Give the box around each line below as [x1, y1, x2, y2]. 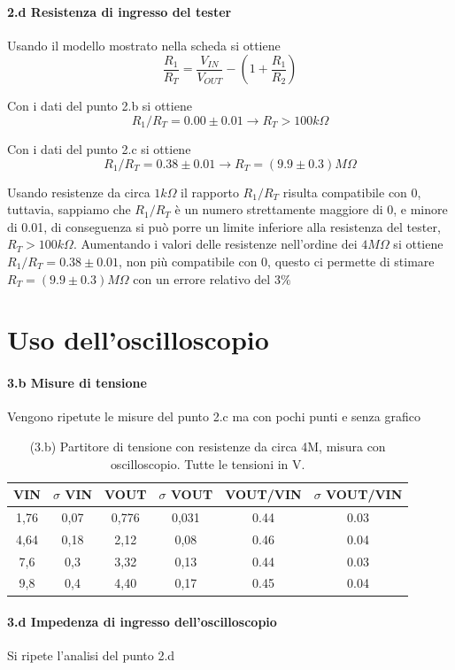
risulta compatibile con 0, [282, 182, 421, 201]
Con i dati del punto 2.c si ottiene [7, 139, 191, 158]
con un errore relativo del [133, 269, 271, 288]
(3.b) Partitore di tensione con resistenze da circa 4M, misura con [29, 436, 386, 455]
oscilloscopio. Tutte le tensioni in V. [110, 454, 305, 473]
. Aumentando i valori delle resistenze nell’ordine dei [73, 235, 358, 253]
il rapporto [181, 182, 239, 201]
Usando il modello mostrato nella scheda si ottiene [7, 35, 281, 54]
